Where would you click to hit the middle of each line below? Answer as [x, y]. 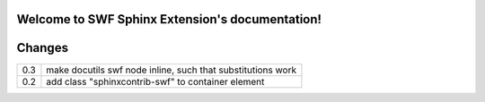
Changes [43, 48]
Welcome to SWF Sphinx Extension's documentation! [169, 19]
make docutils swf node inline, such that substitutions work [171, 70]
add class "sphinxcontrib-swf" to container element [155, 81]
